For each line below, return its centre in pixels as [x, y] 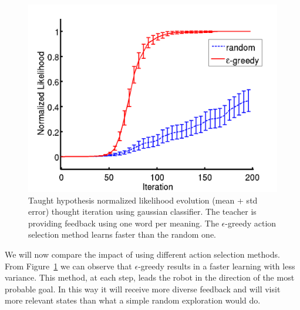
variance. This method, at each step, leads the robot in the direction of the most [150, 277]
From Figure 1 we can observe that [68, 266]
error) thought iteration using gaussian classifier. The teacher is [142, 211]
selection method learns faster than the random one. [122, 234]
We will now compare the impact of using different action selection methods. [142, 254]
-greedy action [251, 223]
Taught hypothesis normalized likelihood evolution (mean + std [143, 200]
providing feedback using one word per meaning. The [124, 223]
